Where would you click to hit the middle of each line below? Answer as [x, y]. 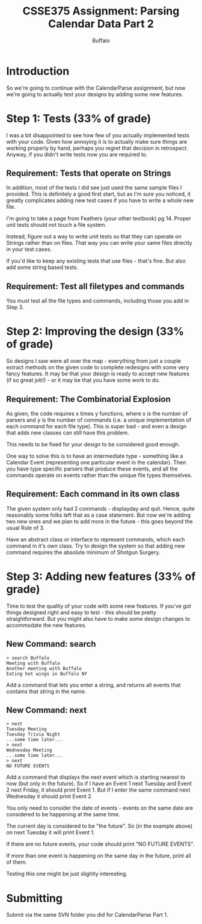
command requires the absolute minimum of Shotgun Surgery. [83, 552]
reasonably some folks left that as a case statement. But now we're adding [99, 515]
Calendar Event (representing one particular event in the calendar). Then [96, 462]
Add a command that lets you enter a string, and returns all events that [93, 685]
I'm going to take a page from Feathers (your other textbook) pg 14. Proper [99, 218]
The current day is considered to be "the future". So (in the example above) [99, 826]
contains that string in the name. [46, 691]
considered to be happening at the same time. [63, 815]
